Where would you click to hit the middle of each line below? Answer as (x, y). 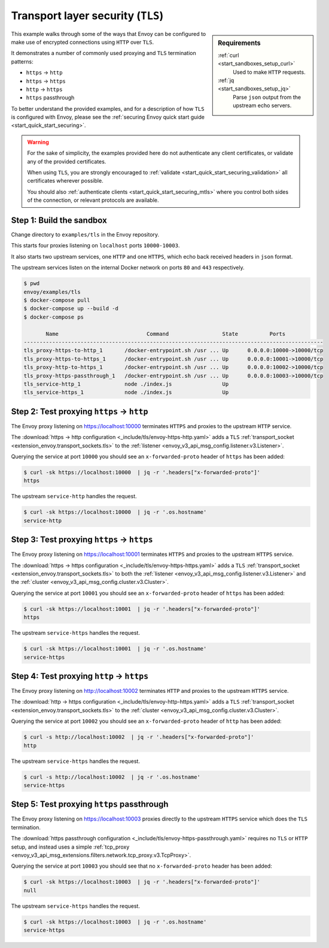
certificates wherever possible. (66, 181)
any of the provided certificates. (67, 161)
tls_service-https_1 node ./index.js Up (126, 393)
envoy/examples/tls (52, 292)
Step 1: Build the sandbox (59, 220)
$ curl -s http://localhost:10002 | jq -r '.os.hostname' (112, 777)
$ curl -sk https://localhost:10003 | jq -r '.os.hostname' (115, 922)
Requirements (239, 43)
